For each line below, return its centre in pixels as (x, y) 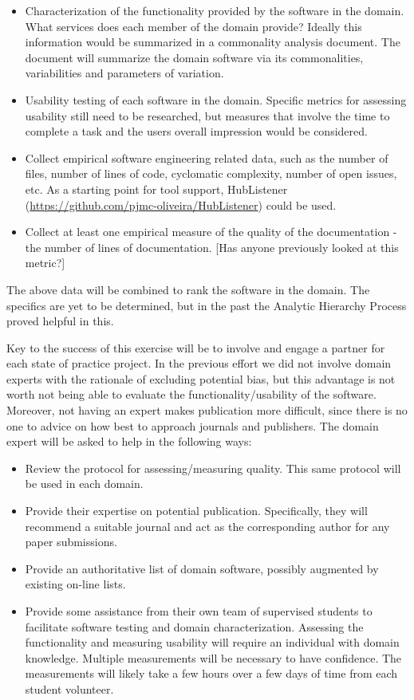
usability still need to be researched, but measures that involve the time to (207, 115)
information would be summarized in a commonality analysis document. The (213, 42)
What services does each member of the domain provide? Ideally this (193, 26)
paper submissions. (71, 542)
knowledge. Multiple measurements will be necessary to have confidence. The (213, 657)
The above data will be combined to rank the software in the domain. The (188, 289)
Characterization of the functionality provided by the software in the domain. (215, 10)
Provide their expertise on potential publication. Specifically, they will (196, 511)
